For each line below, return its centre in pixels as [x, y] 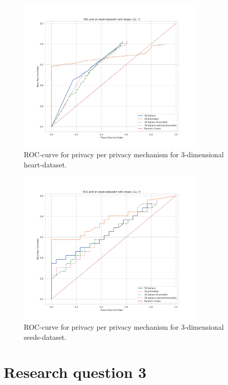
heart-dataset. [45, 164]
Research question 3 [75, 372]
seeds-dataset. [45, 337]
